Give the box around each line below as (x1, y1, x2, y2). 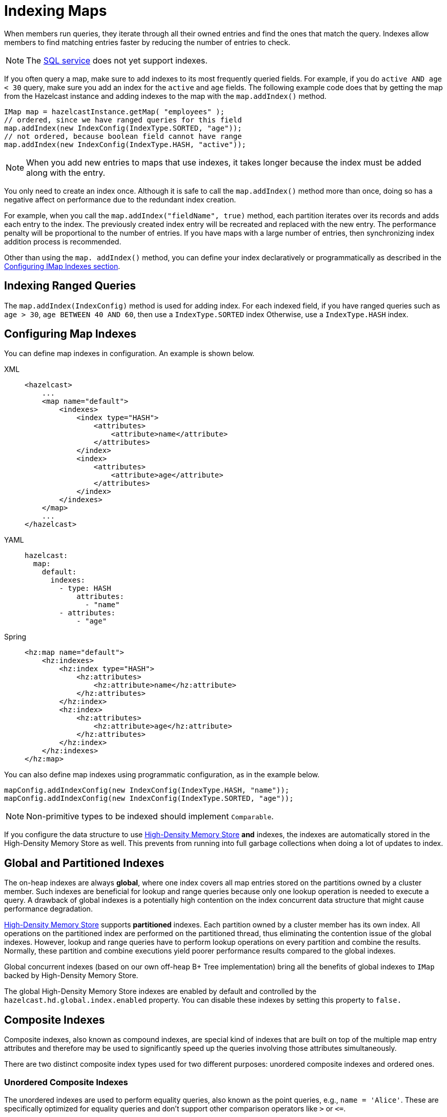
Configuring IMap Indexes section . (4, 261, 120, 271)
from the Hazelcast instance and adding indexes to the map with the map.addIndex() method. (4, 91, 327, 100)
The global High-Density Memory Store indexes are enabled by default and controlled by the (4, 987, 317, 996)
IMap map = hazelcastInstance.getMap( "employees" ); (4, 107, 225, 116)
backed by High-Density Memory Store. (4, 971, 138, 980)
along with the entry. (26, 167, 106, 178)
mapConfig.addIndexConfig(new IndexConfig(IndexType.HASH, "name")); (4, 786, 290, 795)
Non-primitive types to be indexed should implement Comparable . (26, 811, 274, 822)
